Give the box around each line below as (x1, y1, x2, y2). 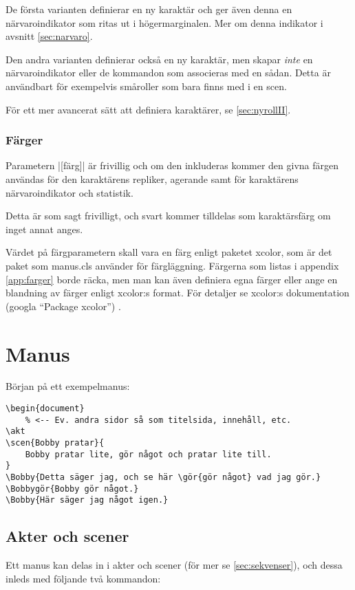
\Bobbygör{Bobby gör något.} (6, 483, 139, 494)
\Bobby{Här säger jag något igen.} (6, 495, 169, 505)
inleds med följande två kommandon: (6, 571, 161, 585)
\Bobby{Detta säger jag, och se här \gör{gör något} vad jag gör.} (6, 472, 321, 482)
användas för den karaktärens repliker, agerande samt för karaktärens (6, 171, 299, 186)
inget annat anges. (6, 221, 83, 236)
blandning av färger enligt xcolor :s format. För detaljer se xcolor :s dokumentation (6, 285, 349, 300)
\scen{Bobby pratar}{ (6, 438, 105, 448)
